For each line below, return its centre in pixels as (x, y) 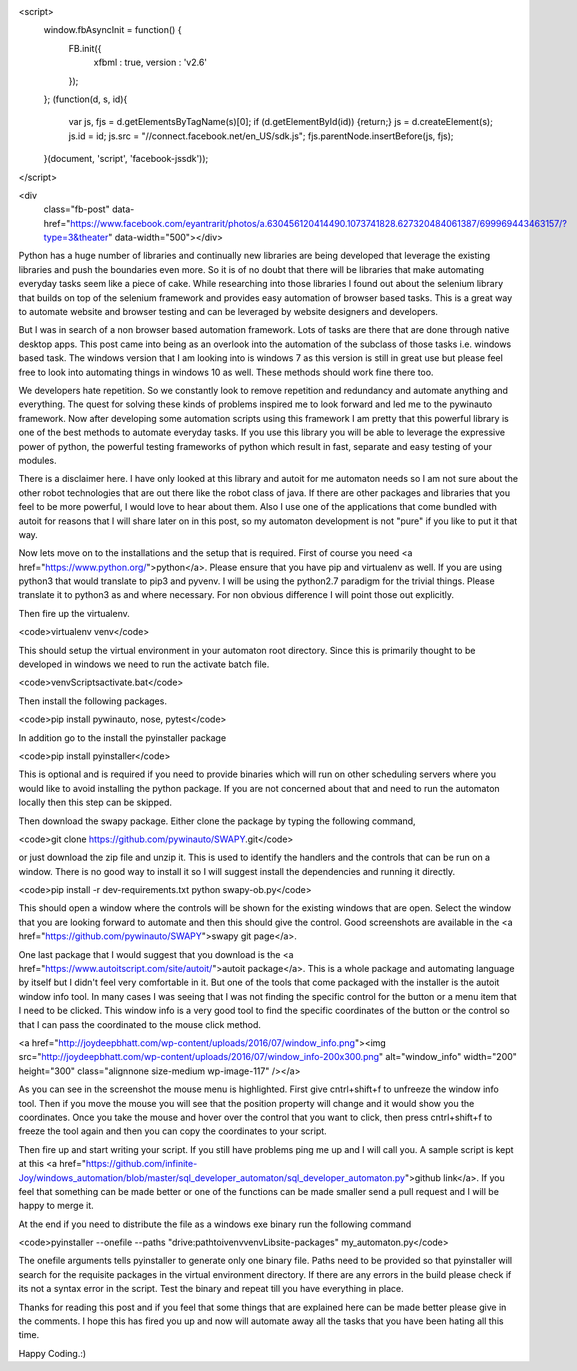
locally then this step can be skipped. (95, 802)
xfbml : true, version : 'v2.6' (150, 62)
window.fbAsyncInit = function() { (112, 30)
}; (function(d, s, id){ (85, 99)
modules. (37, 460)
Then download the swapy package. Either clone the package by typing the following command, (217, 821)
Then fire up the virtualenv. (74, 613)
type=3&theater (76, 237)
